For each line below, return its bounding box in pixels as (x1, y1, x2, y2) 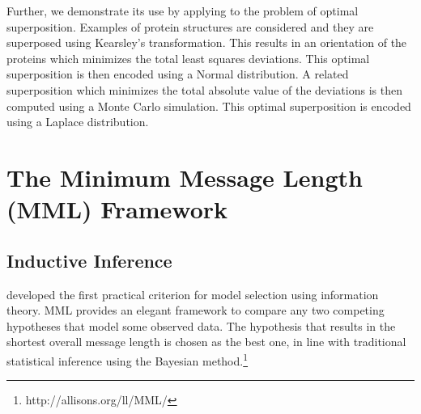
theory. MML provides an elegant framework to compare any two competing (6, 302, 385, 319)
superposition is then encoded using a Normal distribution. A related (6, 65, 349, 82)
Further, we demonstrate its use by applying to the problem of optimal (6, 2, 359, 19)
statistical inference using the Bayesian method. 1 (6, 349, 249, 369)
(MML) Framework (6, 192, 228, 226)
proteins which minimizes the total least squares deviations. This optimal (6, 49, 370, 66)
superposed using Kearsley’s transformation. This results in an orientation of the (6, 34, 407, 51)
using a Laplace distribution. (6, 113, 149, 130)
